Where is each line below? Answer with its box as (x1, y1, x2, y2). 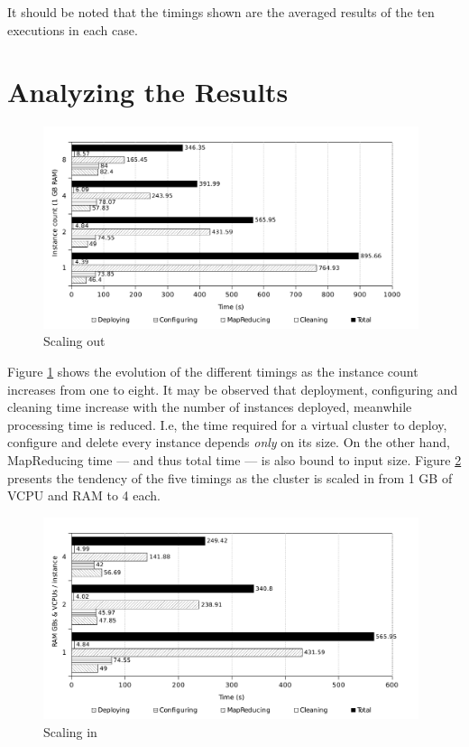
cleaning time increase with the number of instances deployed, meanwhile (7, 397, 412, 416)
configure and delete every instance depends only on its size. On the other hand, (7, 433, 450, 452)
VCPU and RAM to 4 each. (7, 486, 161, 505)
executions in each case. (7, 20, 138, 39)
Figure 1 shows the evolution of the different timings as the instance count (7, 362, 418, 381)
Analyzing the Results (7, 73, 289, 110)
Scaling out (43, 331, 106, 350)
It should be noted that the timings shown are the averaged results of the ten (7, 3, 435, 21)
